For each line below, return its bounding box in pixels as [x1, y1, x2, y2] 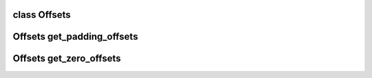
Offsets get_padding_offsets [12, 31, 138, 42]
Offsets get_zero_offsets [12, 53, 121, 64]
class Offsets [12, 9, 71, 21]
